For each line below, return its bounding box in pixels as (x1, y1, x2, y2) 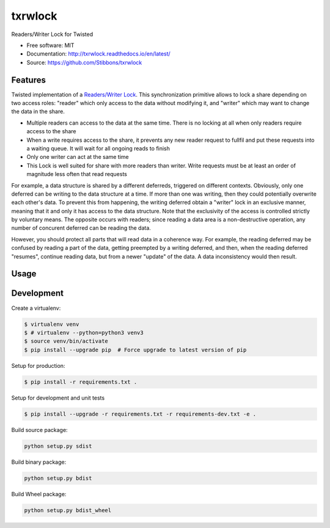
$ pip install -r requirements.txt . (24, 378, 137, 385)
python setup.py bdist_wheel (24, 507, 112, 513)
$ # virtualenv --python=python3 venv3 (24, 329, 144, 336)
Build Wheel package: (11, 490, 67, 497)
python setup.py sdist (24, 442, 92, 449)
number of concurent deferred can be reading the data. (11, 224, 151, 232)
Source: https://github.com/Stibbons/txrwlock (26, 59, 142, 66)
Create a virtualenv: (11, 304, 61, 312)
